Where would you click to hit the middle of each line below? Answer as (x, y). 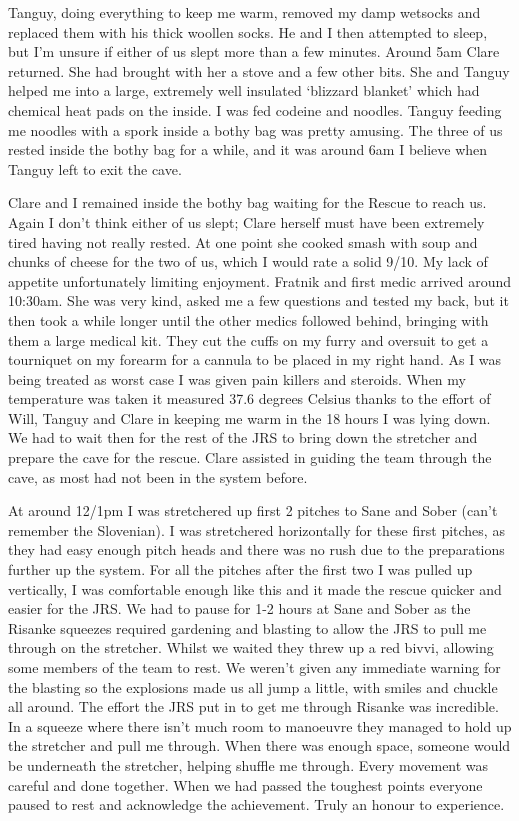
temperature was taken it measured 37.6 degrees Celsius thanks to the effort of (249, 398)
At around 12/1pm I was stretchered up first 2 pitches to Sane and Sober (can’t (253, 510)
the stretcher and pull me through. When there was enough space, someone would (259, 745)
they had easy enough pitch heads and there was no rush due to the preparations (256, 549)
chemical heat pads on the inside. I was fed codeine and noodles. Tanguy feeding (255, 109)
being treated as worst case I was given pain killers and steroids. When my (237, 378)
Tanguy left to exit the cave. (95, 168)
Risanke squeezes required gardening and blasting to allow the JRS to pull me (247, 627)
